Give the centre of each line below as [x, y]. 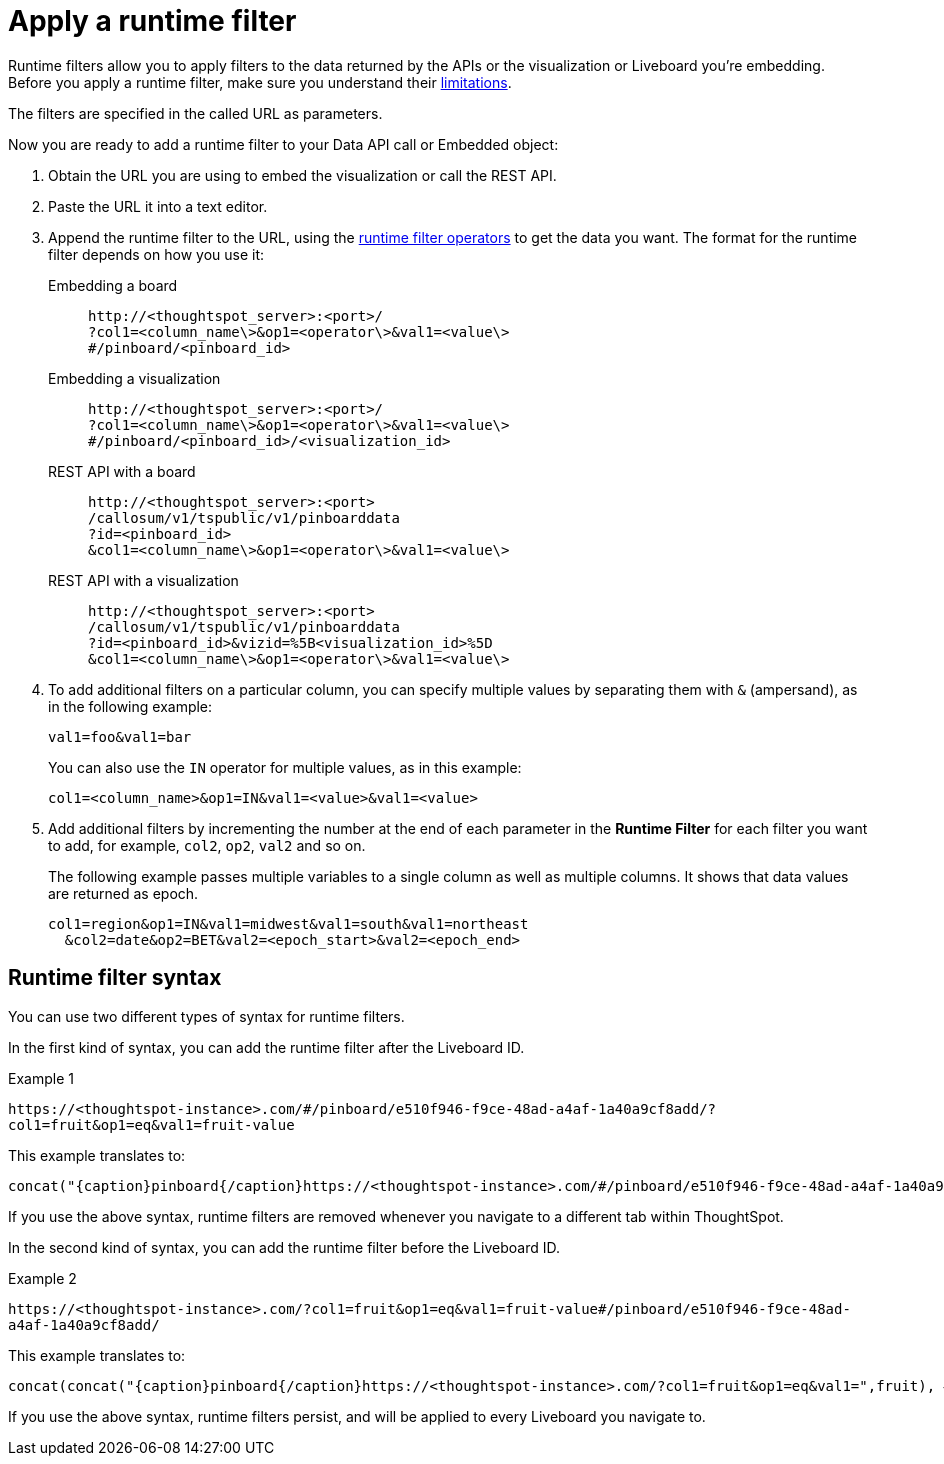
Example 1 [41, 1078]
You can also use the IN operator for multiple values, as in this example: [285, 767]
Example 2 [42, 1278]
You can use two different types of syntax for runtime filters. [206, 1016]
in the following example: [130, 706]
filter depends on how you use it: [156, 254]
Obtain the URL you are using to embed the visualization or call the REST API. [302, 175]
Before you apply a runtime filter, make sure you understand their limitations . [260, 82]
